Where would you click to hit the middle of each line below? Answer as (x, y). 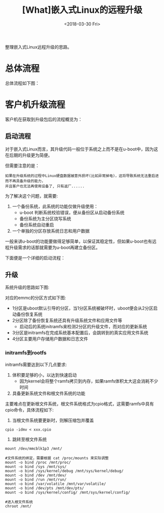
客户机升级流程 (35, 105)
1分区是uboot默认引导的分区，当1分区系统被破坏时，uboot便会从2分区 (83, 308)
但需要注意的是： (22, 165)
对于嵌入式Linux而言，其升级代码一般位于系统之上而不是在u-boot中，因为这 (82, 149)
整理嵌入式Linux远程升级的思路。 (38, 47)
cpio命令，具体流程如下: (29, 410)
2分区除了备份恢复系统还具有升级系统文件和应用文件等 (67, 321)
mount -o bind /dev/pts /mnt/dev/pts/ (45, 488)
